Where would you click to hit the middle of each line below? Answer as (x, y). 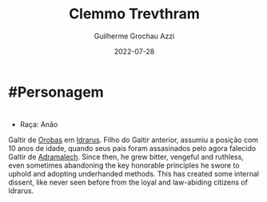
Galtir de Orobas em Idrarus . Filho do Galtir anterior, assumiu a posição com (133, 140)
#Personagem (56, 92)
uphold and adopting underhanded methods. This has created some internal (134, 174)
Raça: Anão (39, 125)
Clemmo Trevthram (134, 14)
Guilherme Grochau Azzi (134, 36)
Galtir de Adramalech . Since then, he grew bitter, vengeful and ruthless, (126, 157)
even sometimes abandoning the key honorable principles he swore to (124, 165)
